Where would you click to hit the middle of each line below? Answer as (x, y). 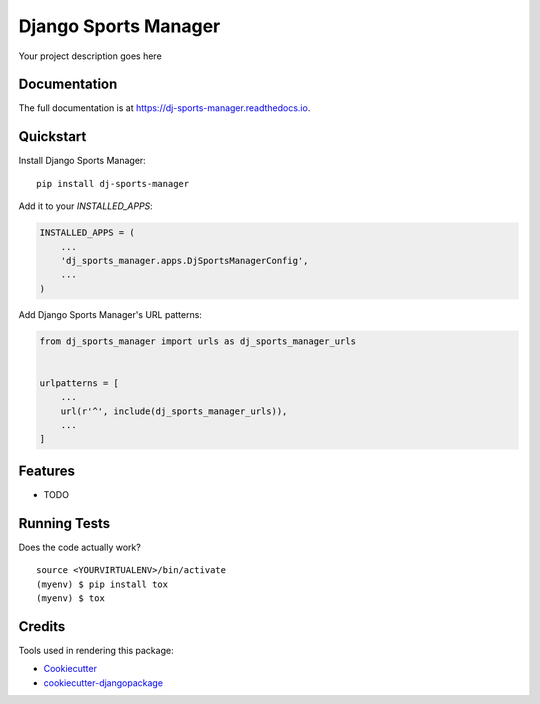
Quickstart (52, 136)
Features (46, 470)
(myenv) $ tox (70, 598)
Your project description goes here (90, 56)
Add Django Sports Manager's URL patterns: (110, 314)
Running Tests (64, 523)
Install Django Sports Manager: (82, 161)
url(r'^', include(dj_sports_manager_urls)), (174, 411)
